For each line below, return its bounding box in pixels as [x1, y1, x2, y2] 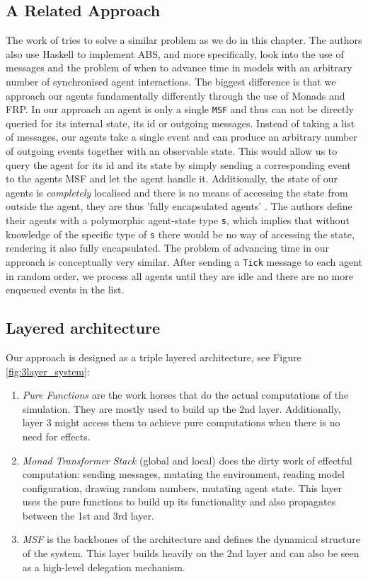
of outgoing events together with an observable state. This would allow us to [6, 144, 338, 158]
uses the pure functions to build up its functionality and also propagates [22, 494, 336, 509]
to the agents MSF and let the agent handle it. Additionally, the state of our [6, 171, 338, 186]
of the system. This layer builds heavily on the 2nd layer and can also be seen [22, 546, 360, 561]
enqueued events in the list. [6, 282, 125, 297]
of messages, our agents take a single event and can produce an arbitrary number [6, 129, 357, 144]
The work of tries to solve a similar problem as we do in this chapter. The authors [6, 33, 362, 47]
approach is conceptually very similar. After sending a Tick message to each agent [6, 254, 362, 269]
